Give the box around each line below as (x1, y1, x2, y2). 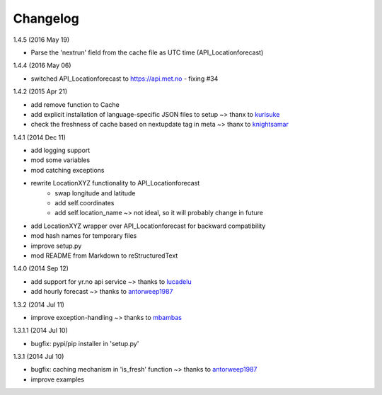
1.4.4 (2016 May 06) (13, 61, 71, 70)
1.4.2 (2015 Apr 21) (13, 87, 68, 96)
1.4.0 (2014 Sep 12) (13, 264, 69, 273)
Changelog (13, 11, 79, 26)
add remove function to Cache (30, 100, 120, 109)
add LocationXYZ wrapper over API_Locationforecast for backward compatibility (30, 222, 266, 230)
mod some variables (30, 156, 91, 164)
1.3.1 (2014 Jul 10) (13, 353, 64, 361)
